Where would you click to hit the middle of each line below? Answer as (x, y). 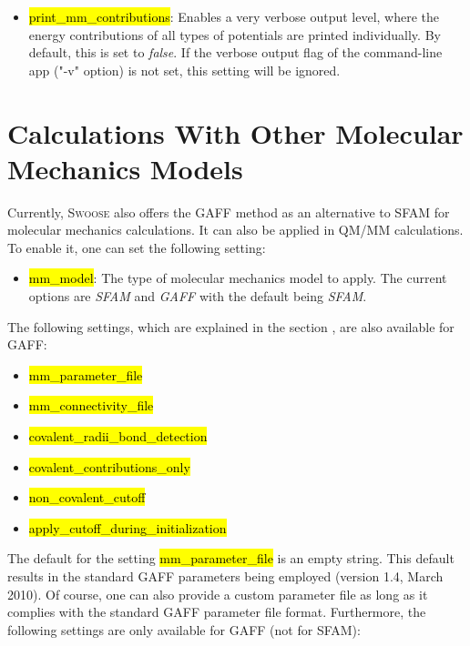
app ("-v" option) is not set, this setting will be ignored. (184, 70)
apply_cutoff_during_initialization (128, 527)
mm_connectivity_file (91, 405)
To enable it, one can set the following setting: (137, 247)
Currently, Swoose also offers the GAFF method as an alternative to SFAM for (229, 212)
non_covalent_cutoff (87, 497)
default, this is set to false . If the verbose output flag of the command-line (235, 52)
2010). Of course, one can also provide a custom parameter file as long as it (218, 594)
